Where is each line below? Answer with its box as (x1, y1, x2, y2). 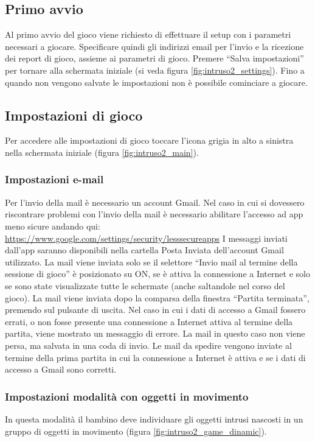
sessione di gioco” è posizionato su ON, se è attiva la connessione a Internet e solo (5, 267, 310, 280)
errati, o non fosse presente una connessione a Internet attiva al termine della (5, 315, 293, 328)
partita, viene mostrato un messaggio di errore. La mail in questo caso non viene (5, 327, 305, 340)
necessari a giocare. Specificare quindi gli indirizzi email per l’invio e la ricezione (5, 40, 304, 52)
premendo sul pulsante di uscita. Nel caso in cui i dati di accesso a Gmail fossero (5, 303, 306, 316)
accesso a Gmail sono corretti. (5, 363, 117, 376)
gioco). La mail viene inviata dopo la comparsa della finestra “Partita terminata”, (5, 291, 310, 304)
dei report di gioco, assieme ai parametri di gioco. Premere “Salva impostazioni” (5, 52, 304, 65)
